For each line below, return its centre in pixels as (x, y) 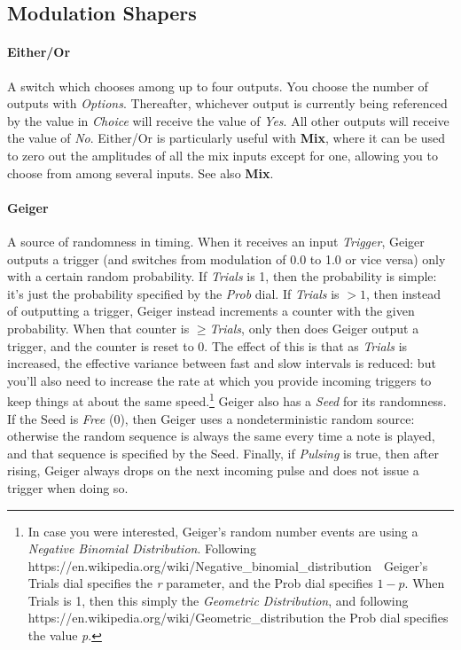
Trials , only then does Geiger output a (314, 328)
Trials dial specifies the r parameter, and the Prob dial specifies (200, 583)
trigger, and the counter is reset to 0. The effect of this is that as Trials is (207, 345)
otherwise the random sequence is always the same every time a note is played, (221, 436)
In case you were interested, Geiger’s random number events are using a (223, 531)
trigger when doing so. (68, 487)
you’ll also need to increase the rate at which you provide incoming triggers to (219, 380)
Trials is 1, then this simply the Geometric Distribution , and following (218, 600)
